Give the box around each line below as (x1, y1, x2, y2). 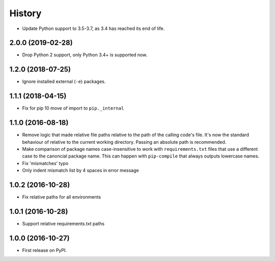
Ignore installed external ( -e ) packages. (22, 79, 106, 85)
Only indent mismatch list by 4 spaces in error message (22, 168, 140, 174)
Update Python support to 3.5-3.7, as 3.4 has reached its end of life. (22, 25, 165, 31)
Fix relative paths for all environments (22, 194, 101, 200)
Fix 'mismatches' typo (22, 160, 69, 166)
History (9, 8, 42, 19)
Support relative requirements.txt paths (22, 220, 104, 226)
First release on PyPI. (22, 247, 67, 253)
